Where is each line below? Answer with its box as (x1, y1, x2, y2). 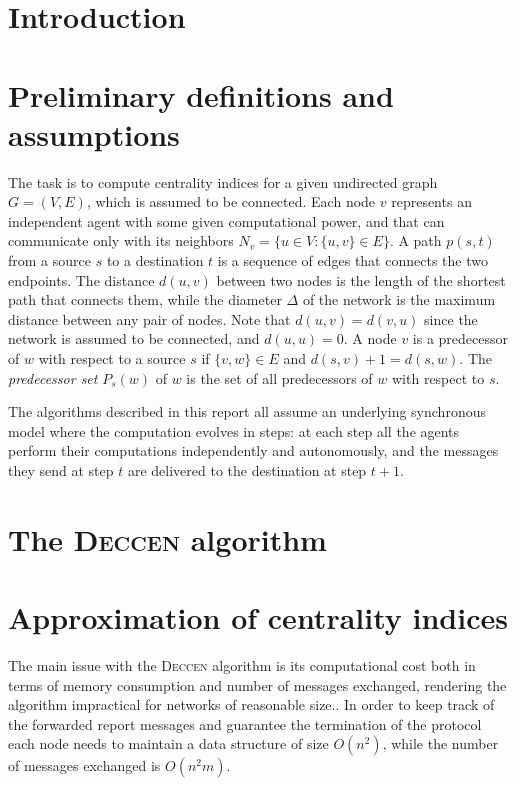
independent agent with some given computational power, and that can (8, 210, 445, 231)
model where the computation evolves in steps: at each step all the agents (8, 420, 460, 441)
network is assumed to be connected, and (8, 328, 260, 349)
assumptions (8, 113, 180, 154)
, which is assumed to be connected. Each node (86, 191, 376, 212)
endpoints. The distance (8, 269, 155, 290)
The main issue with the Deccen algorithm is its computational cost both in (8, 655, 476, 676)
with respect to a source (38, 348, 186, 369)
